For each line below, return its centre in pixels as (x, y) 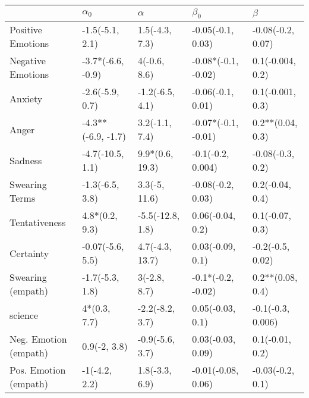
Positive (26, 30)
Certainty (29, 253)
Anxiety (26, 98)
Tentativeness (38, 222)
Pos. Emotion (38, 370)
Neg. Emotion (38, 339)
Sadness (26, 160)
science (24, 315)
